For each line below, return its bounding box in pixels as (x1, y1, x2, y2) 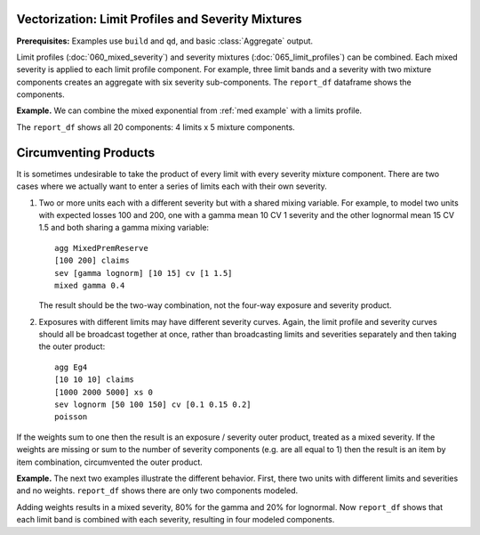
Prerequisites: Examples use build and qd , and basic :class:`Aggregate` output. (16, 36, 314, 46)
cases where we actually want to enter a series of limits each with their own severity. (16, 181, 328, 191)
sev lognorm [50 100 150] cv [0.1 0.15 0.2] (54, 400, 252, 409)
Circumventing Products (16, 145, 156, 160)
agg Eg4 (54, 361, 88, 372)
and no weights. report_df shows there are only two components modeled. (16, 485, 299, 496)
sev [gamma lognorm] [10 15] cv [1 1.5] (54, 268, 233, 278)
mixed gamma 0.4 (54, 280, 125, 290)
